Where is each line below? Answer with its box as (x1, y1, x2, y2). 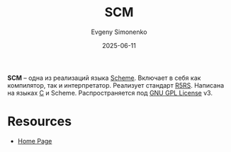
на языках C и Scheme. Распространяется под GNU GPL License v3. (7, 88, 213, 97)
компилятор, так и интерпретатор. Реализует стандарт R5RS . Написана (7, 81, 225, 89)
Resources (7, 114, 72, 129)
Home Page (17, 136, 52, 145)
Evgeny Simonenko (91, 28, 147, 36)
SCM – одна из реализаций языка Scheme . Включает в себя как (7, 74, 201, 82)
